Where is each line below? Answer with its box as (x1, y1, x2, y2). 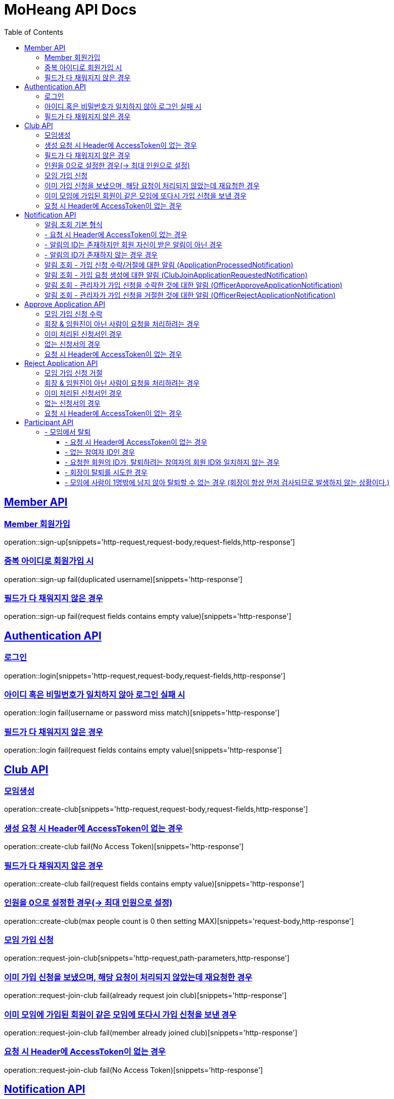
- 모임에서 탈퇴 (44, 427, 91, 436)
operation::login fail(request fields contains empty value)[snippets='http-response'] (4, 746, 282, 755)
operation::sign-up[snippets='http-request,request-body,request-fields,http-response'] (4, 537, 295, 546)
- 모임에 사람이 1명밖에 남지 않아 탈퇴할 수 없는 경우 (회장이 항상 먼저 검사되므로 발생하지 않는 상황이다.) (65, 478, 390, 487)
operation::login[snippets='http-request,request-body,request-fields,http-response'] (4, 671, 286, 680)
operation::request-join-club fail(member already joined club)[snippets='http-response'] (4, 1028, 298, 1037)
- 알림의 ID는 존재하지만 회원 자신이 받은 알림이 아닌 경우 (44, 240, 222, 249)
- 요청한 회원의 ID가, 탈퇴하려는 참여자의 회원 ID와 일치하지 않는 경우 (65, 457, 280, 466)
